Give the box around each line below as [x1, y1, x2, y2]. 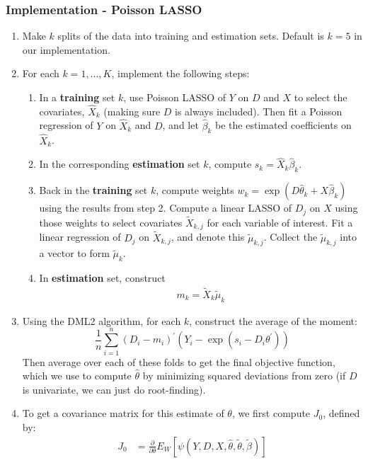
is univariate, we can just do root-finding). [22, 382, 206, 396]
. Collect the [263, 229, 318, 244]
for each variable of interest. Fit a [207, 215, 353, 229]
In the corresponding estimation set [39, 156, 200, 171]
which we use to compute [22, 368, 132, 383]
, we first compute [231, 406, 311, 421]
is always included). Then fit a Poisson [175, 103, 343, 118]
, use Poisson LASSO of [123, 90, 226, 104]
